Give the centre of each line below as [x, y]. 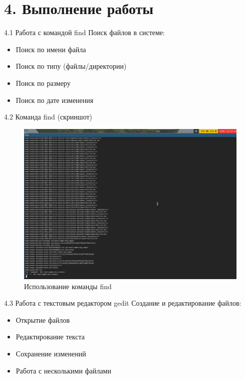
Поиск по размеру [43, 83]
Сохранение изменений [51, 354]
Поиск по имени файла [51, 49]
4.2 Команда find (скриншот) [48, 117]
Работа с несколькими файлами [63, 370]
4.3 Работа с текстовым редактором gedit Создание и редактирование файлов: [123, 303]
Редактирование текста [50, 337]
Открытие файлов [43, 320]
